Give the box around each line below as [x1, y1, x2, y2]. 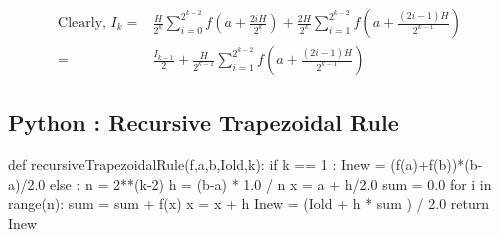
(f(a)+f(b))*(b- [390, 154, 483, 175]
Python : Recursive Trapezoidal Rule [8, 107, 399, 138]
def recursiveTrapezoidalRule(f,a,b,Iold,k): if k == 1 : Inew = [8, 154, 386, 175]
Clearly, [58, 16, 106, 31]
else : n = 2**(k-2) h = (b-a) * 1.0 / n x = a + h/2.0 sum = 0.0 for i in [49, 173, 492, 194]
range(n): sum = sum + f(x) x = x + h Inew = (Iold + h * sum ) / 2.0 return [8, 193, 489, 214]
